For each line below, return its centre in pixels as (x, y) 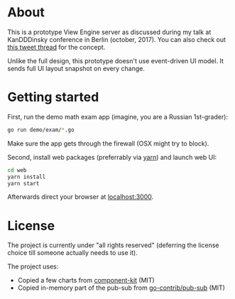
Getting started (53, 97)
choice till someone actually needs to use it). (73, 253)
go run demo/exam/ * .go (41, 130)
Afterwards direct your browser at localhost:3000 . (81, 197)
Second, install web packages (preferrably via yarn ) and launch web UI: (112, 157)
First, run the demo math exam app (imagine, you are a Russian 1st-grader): (118, 116)
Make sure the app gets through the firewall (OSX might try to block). (108, 143)
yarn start (23, 183)
